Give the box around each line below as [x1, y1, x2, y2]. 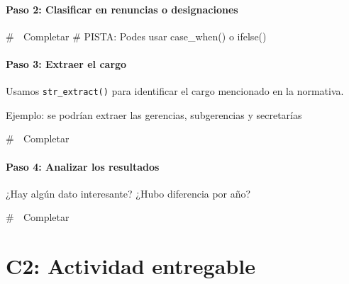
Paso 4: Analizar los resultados [6, 159, 160, 174]
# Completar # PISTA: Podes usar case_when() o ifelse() [6, 28, 267, 43]
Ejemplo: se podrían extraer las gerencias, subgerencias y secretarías [6, 107, 302, 122]
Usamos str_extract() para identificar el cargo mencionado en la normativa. [6, 84, 344, 98]
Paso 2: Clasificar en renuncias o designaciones [6, 1, 238, 16]
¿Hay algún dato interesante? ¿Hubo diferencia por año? [6, 186, 251, 200]
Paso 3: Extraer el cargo [6, 56, 127, 71]
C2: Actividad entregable [6, 251, 255, 280]
